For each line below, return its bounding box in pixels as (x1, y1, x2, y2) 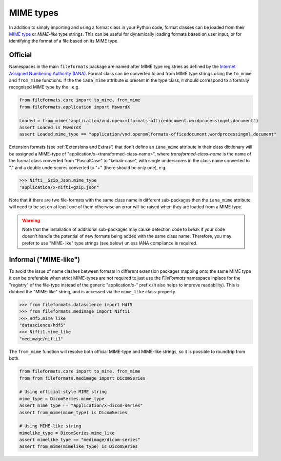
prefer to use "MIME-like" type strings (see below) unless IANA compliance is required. (22, 240, 198, 246)
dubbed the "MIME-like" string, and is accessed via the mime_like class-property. (9, 288, 177, 294)
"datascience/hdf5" (19, 323, 66, 328)
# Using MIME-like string (19, 423, 81, 429)
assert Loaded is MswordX (19, 125, 81, 130)
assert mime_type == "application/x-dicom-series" (19, 403, 143, 408)
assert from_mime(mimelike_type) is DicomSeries (19, 444, 138, 449)
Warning (22, 218, 40, 223)
